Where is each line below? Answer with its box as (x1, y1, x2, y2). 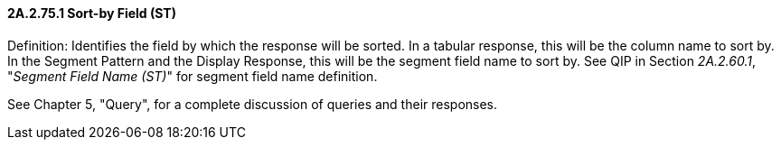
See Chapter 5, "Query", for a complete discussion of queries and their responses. (7, 96, 498, 112)
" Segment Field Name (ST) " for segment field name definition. (7, 68, 378, 84)
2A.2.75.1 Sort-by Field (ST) (7, 5, 176, 21)
